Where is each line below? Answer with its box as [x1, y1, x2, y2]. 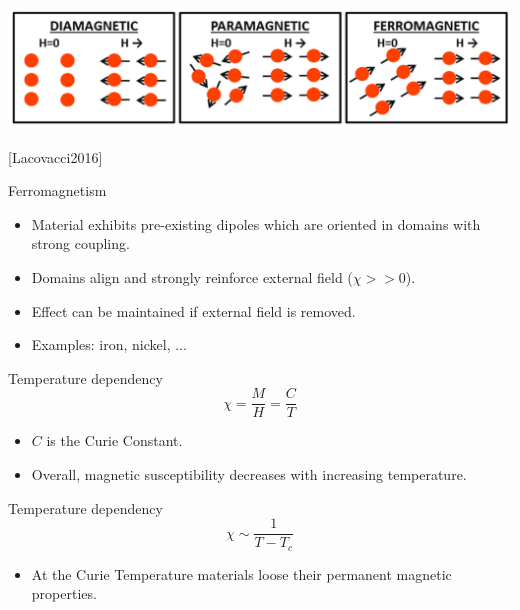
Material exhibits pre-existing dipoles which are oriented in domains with [31, 213, 481, 234]
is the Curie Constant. [46, 430, 183, 451]
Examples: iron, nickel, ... [31, 334, 187, 355]
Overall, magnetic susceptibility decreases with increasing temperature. [31, 464, 467, 485]
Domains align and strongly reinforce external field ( [31, 267, 353, 288]
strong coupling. [31, 233, 130, 254]
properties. [31, 583, 97, 604]
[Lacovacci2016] [8, 146, 103, 167]
